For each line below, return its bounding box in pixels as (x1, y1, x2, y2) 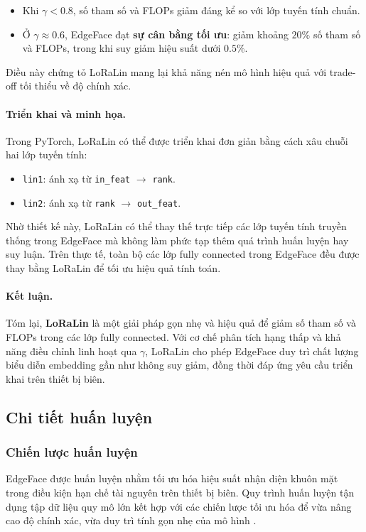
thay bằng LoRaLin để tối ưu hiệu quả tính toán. (6, 261, 221, 276)
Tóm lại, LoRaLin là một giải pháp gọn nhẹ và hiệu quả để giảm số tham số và (6, 315, 356, 330)
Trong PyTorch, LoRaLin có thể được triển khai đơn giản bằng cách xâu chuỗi (6, 133, 348, 148)
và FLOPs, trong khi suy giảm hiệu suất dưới (22, 40, 221, 55)
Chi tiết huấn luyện (6, 406, 153, 428)
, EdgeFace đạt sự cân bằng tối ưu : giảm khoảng (65, 26, 289, 41)
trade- (329, 64, 356, 79)
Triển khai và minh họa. (6, 106, 126, 121)
